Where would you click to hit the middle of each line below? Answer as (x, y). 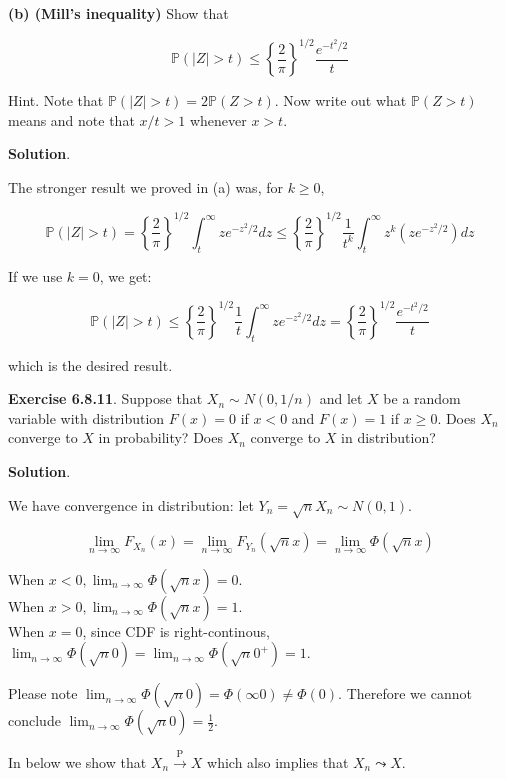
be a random (422, 398)
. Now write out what (340, 100)
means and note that (71, 119)
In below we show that (77, 762)
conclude (34, 720)
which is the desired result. (90, 364)
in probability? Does (160, 437)
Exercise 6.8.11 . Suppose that (105, 398)
